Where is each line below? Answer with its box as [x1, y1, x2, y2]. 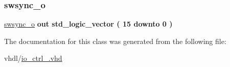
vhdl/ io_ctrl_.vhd [4, 53, 62, 63]
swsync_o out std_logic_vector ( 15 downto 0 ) [4, 18, 173, 29]
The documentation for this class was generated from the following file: [4, 35, 226, 46]
